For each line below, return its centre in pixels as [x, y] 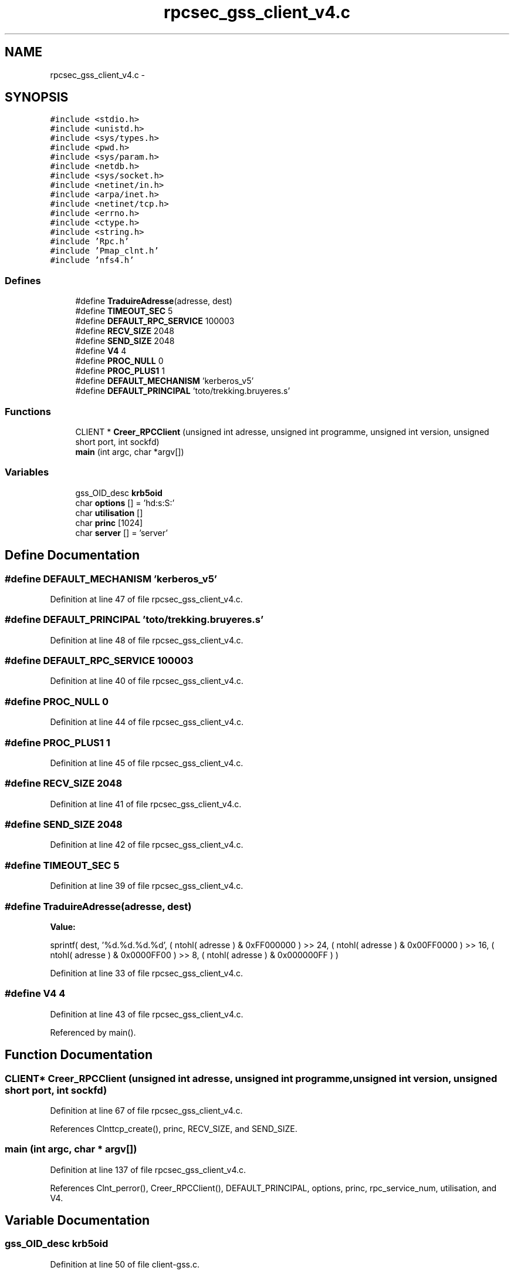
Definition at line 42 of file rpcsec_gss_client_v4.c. [147, 845]
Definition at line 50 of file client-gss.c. [125, 1264]
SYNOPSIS [37, 97]
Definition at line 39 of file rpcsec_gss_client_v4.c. [147, 886]
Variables [27, 472]
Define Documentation [72, 555]
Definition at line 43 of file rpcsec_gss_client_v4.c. [147, 1014]
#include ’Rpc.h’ [90, 242]
